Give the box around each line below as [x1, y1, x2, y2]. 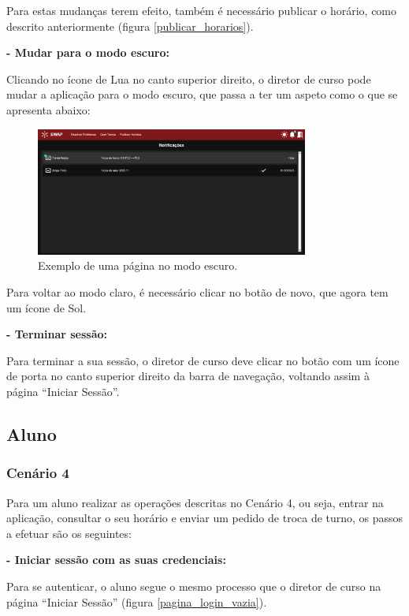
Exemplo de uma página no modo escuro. [38, 257, 238, 274]
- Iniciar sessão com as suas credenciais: [6, 551, 226, 568]
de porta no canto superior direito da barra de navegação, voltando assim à [6, 368, 370, 384]
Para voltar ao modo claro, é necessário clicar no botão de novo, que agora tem [6, 284, 389, 301]
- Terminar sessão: [6, 326, 108, 342]
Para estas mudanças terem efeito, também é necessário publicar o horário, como [6, 2, 397, 18]
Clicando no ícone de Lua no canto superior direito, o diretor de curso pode [6, 70, 371, 87]
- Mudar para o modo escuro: [6, 44, 169, 61]
